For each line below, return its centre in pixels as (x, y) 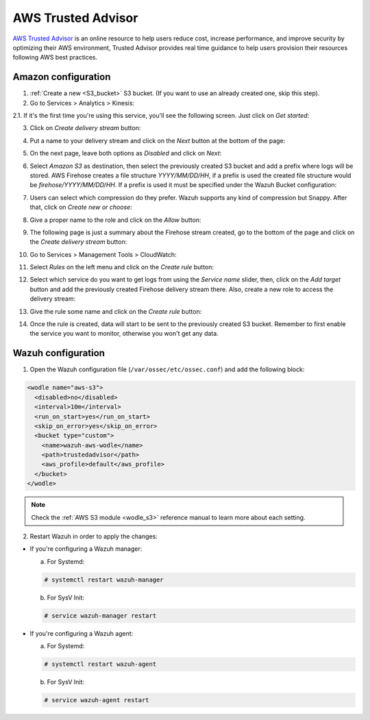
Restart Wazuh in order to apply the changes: (94, 536)
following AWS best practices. (55, 58)
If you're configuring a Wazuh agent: (82, 633)
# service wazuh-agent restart (97, 700)
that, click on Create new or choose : (81, 207)
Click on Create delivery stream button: (85, 128)
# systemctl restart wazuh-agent (100, 664)
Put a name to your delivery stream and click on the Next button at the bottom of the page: (158, 140)
